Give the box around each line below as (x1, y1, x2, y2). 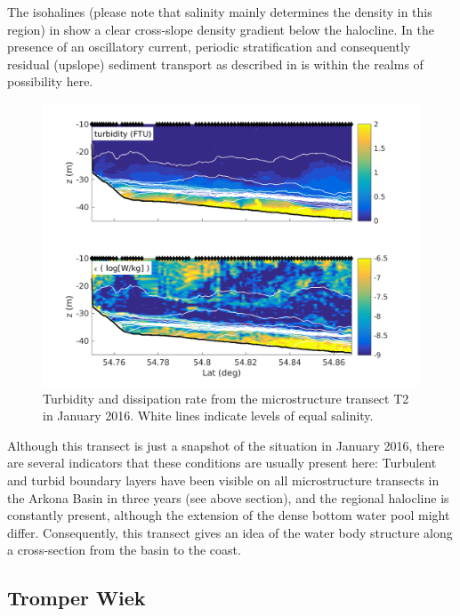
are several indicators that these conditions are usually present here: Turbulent (7, 453, 437, 472)
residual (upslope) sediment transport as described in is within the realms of (7, 54, 424, 73)
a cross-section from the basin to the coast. (7, 540, 241, 559)
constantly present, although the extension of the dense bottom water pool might (7, 506, 450, 524)
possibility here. (7, 72, 93, 91)
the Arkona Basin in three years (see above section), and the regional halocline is (7, 488, 449, 507)
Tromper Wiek (7, 584, 146, 612)
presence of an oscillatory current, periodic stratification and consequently (7, 37, 411, 56)
